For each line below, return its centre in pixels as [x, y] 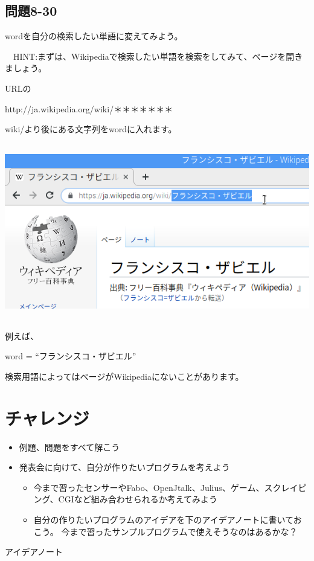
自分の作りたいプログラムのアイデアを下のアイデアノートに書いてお [168, 520]
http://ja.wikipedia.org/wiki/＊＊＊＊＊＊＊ [89, 108]
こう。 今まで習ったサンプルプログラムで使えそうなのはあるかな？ [165, 531]
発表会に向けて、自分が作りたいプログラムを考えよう [124, 467]
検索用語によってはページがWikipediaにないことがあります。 [124, 376]
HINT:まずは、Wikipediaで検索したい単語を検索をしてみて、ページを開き [158, 56]
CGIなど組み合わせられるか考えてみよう [138, 499]
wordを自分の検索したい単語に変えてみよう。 [94, 36]
